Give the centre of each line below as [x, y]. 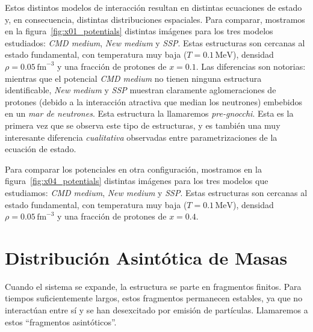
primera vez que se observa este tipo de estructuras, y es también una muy [143, 125]
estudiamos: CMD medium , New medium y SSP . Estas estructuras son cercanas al [156, 192]
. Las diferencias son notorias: [251, 66]
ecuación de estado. [41, 149]
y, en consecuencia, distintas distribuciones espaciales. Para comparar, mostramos [155, 19]
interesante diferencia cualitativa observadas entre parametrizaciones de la [141, 137]
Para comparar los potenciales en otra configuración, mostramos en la [133, 169]
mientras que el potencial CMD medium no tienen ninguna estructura [133, 78]
